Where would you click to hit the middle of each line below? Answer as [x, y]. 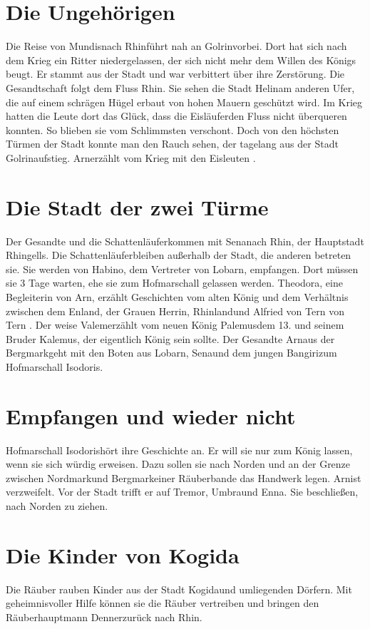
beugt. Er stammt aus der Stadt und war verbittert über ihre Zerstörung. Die [175, 74]
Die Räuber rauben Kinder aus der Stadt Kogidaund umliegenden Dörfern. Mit [179, 589]
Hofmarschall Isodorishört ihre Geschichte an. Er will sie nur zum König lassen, [179, 450]
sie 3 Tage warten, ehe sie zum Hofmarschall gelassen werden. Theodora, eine [174, 283]
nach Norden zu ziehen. [57, 506]
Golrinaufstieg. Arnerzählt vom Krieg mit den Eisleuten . [131, 157]
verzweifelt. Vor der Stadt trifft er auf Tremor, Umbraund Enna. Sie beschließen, [182, 492]
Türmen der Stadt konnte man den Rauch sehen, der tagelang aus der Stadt [172, 144]
